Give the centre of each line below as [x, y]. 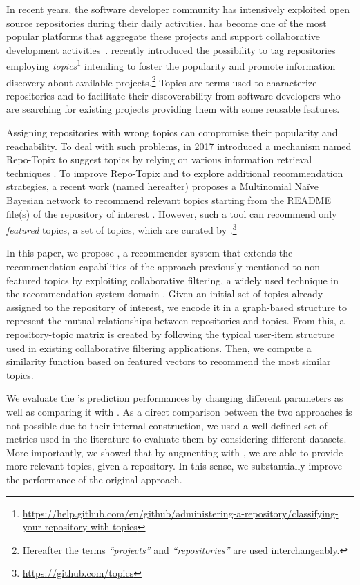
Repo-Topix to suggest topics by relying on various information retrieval [159, 159]
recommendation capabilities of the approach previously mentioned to [154, 267]
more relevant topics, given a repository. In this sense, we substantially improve [174, 466]
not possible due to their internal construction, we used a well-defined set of [167, 425]
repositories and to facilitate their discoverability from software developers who [173, 95]
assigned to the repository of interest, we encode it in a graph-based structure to [177, 307]
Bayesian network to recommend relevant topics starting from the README [169, 200]
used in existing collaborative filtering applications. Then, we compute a [159, 347]
